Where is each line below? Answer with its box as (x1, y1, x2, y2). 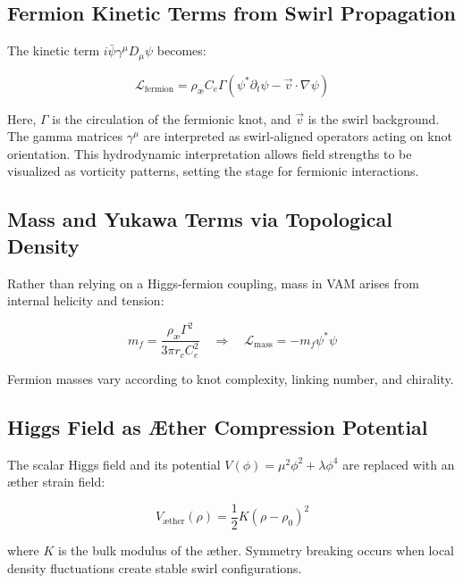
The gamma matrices (7, 127, 123, 146)
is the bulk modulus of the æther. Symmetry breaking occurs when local (58, 540, 454, 559)
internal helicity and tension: (7, 291, 164, 310)
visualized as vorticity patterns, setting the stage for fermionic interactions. (7, 162, 419, 180)
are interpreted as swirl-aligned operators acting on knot (143, 127, 452, 146)
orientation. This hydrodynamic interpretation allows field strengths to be (7, 144, 412, 162)
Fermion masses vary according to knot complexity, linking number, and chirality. (7, 369, 454, 387)
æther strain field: (7, 472, 105, 491)
